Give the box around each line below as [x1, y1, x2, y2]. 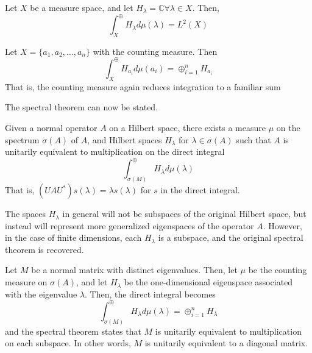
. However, [263, 219, 302, 232]
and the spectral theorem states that [5, 324, 141, 337]
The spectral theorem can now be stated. [5, 101, 158, 113]
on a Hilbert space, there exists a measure [109, 121, 266, 134]
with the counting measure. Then [93, 45, 218, 57]
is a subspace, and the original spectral [158, 231, 303, 244]
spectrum [5, 133, 40, 146]
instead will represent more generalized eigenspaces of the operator [5, 219, 254, 232]
